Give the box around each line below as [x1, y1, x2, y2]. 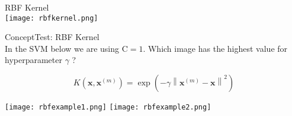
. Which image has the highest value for [143, 42, 288, 54]
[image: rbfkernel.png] [5, 14, 98, 22]
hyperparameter [5, 54, 62, 66]
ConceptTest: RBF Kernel [5, 31, 100, 43]
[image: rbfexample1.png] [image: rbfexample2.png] [5, 103, 211, 112]
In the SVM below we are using [5, 42, 119, 54]
